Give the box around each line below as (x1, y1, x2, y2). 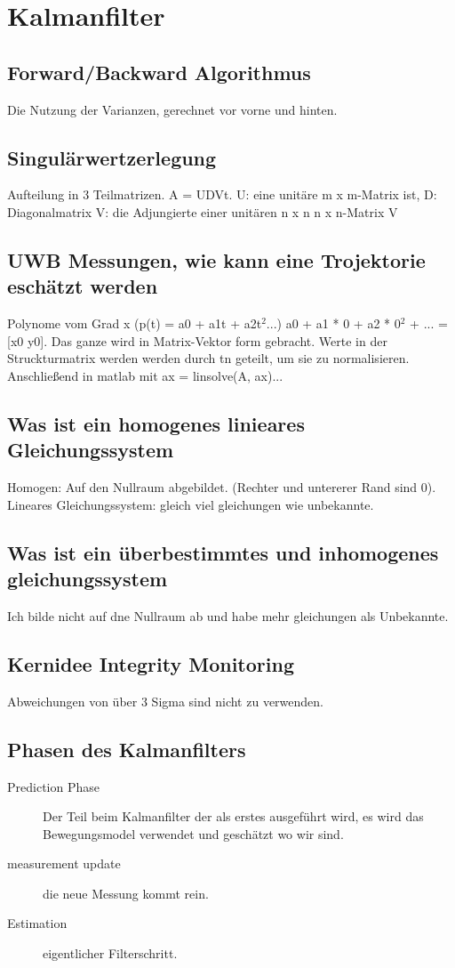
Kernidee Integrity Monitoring (7, 649, 294, 677)
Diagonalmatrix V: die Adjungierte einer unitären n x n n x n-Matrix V (7, 202, 398, 221)
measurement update (7, 854, 121, 873)
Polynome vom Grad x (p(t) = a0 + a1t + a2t (7, 314, 262, 333)
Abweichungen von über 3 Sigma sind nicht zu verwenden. (7, 691, 323, 710)
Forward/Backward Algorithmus (7, 58, 311, 85)
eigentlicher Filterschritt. (43, 944, 178, 963)
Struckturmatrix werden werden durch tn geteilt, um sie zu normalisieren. (7, 349, 410, 367)
